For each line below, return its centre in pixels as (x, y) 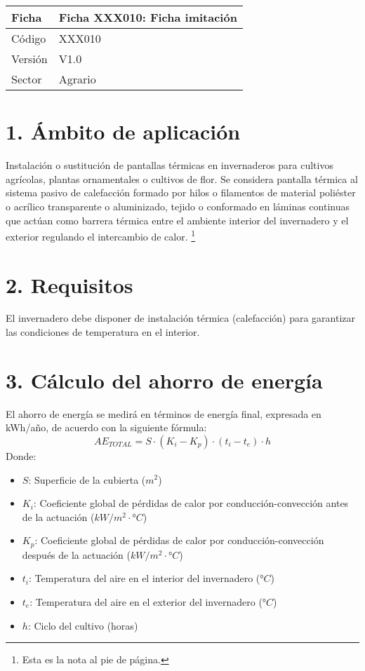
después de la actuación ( (76, 554)
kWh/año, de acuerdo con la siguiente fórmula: (106, 427)
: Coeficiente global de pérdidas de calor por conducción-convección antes (191, 503)
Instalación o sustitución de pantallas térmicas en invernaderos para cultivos (170, 165)
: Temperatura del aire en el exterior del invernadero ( (146, 601)
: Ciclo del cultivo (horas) (83, 625)
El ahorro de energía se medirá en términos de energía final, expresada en (164, 413)
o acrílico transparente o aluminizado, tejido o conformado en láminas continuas (178, 206)
